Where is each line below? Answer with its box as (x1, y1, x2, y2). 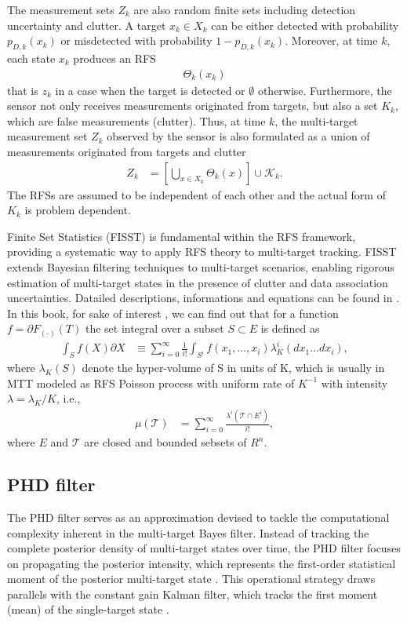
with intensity (321, 374, 388, 391)
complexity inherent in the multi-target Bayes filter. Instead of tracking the (7, 524, 369, 541)
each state (7, 49, 56, 66)
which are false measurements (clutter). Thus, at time (7, 112, 266, 129)
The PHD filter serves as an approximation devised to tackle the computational (7, 508, 390, 525)
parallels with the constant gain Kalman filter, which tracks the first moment (7, 585, 378, 602)
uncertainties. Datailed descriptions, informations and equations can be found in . (7, 290, 400, 306)
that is (7, 82, 38, 98)
